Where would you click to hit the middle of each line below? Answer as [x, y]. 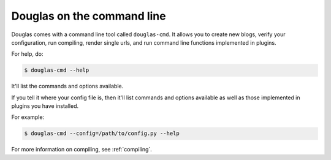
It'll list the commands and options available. [67, 86]
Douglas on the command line [89, 16]
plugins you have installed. [45, 106]
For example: [28, 117]
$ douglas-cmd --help [57, 70]
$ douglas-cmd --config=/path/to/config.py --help [102, 134]
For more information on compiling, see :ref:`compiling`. [82, 150]
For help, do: [27, 54]
